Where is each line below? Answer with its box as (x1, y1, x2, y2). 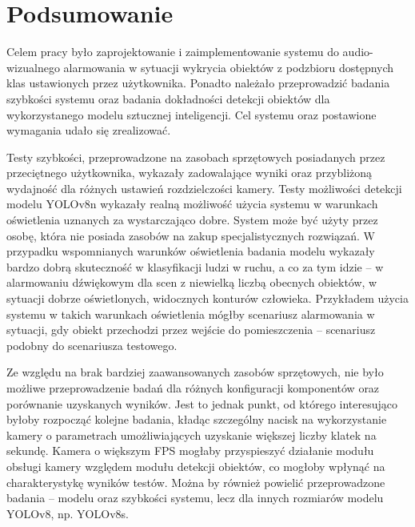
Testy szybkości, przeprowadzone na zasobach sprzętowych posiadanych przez (6, 148, 385, 165)
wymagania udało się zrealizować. (6, 122, 171, 139)
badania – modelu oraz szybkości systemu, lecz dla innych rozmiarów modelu (6, 489, 384, 506)
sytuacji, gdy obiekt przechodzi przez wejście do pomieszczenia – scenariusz (6, 321, 376, 338)
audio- (342, 43, 373, 60)
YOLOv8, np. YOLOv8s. (6, 505, 129, 521)
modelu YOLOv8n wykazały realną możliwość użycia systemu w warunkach (6, 195, 378, 212)
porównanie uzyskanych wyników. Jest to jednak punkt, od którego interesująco (6, 395, 398, 412)
